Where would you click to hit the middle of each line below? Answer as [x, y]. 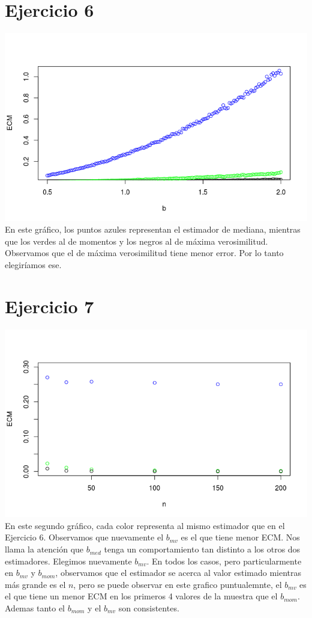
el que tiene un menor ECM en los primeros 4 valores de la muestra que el [141, 596]
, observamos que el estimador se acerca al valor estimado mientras [178, 573]
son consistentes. [149, 608]
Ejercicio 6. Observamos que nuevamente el [84, 537]
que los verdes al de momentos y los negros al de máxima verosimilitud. [136, 241]
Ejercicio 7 [49, 306]
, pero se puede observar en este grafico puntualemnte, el [178, 584]
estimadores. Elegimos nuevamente [68, 561]
